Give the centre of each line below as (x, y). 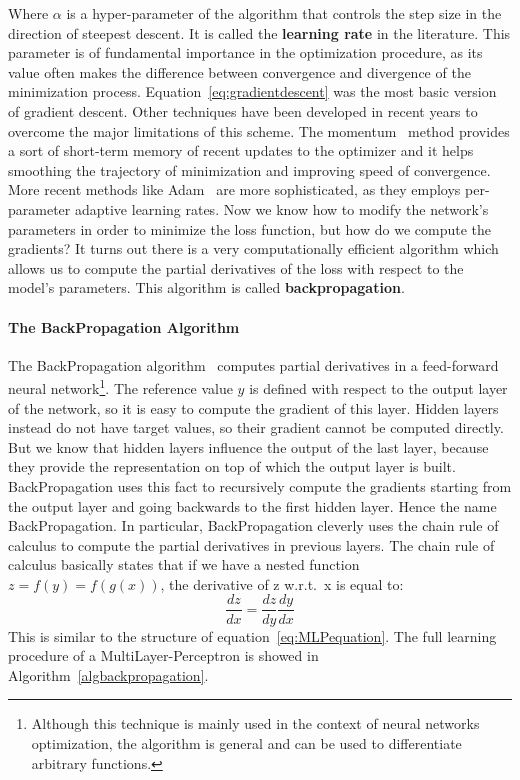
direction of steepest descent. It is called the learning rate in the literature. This (259, 32)
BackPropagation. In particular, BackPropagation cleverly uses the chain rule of (253, 525)
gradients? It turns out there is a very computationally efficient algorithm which (253, 248)
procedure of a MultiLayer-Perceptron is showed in (163, 655)
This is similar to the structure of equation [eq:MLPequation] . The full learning (252, 635)
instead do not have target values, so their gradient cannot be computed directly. (256, 427)
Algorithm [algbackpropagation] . (108, 674)
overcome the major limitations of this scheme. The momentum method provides (259, 130)
